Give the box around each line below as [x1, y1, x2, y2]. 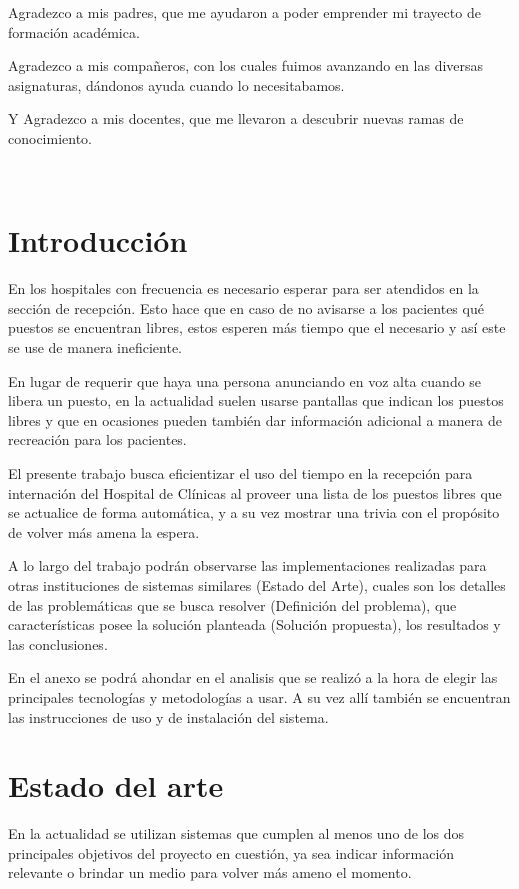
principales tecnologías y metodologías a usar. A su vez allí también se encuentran [8, 686, 511, 707]
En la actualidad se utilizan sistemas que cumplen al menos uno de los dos [8, 823, 465, 844]
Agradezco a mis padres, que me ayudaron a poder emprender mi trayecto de [8, 2, 481, 22]
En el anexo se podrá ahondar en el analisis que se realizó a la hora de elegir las [8, 667, 498, 688]
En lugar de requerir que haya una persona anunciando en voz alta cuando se [8, 370, 482, 391]
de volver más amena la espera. [8, 521, 200, 542]
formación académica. [8, 21, 140, 42]
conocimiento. [8, 127, 92, 148]
